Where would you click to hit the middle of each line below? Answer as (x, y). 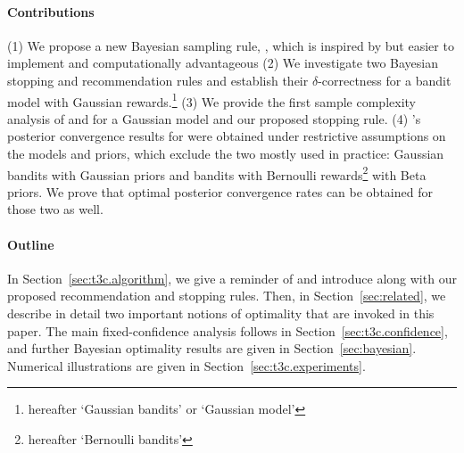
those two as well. (55, 209)
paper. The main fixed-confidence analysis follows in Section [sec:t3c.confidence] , (228, 330)
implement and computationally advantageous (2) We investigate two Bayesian (223, 63)
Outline (31, 244)
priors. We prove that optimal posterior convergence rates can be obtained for (220, 191)
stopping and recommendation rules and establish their (158, 80)
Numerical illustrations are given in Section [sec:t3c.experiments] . (186, 365)
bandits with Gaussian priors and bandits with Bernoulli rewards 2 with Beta (217, 173)
